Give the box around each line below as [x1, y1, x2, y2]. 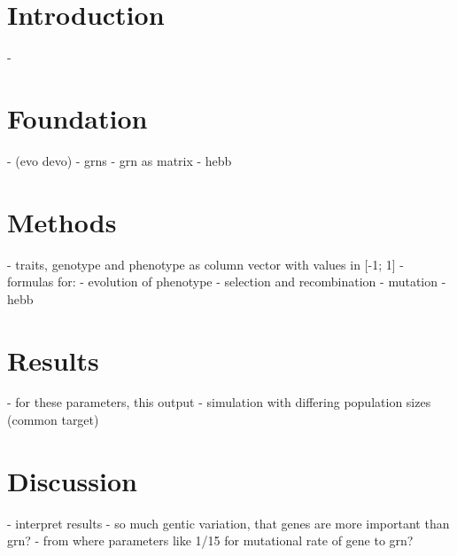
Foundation [7, 99, 148, 136]
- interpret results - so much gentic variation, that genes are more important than [7, 513, 450, 532]
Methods [7, 203, 117, 239]
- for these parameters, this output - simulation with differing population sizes [7, 393, 431, 411]
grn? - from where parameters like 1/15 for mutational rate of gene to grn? [7, 531, 414, 550]
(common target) [7, 411, 99, 429]
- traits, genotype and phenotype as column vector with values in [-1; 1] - [7, 255, 404, 273]
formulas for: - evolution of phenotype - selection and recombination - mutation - [7, 272, 446, 291]
